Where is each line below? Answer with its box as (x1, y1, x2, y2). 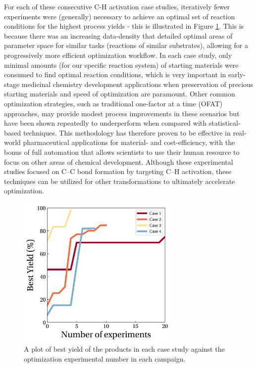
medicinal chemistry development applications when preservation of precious (21, 79, 254, 89)
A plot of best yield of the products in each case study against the (24, 344, 225, 354)
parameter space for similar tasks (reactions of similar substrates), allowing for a (4, 40, 248, 50)
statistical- (208, 118, 241, 128)
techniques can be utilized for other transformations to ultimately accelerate (4, 176, 235, 186)
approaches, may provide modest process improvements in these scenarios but (4, 108, 240, 118)
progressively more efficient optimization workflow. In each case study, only (4, 49, 232, 60)
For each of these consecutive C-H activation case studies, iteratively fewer (4, 1, 230, 11)
